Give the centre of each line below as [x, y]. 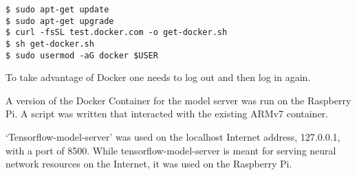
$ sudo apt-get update [57, 10]
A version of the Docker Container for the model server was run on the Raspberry [178, 100]
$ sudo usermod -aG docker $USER [82, 55]
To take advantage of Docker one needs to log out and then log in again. [158, 77]
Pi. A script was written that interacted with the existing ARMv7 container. [167, 114]
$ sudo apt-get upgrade [60, 21]
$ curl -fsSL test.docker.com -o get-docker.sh [117, 33]
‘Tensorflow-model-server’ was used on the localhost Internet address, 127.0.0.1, [173, 137]
